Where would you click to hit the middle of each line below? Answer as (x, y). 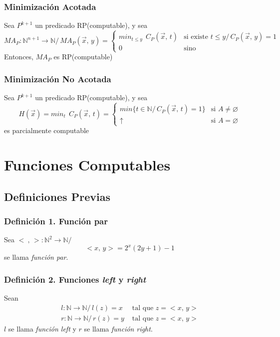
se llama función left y (42, 328)
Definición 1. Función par (56, 221)
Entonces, (19, 57)
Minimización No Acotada (58, 79)
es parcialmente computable (47, 130)
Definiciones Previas (57, 196)
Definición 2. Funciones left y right (75, 279)
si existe (196, 37)
